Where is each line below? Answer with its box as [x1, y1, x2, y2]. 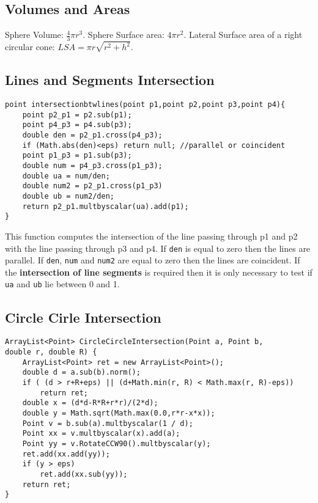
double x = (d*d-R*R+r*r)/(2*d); [22, 398, 158, 408]
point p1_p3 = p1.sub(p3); [22, 151, 132, 160]
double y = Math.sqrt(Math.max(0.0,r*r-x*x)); [22, 408, 215, 417]
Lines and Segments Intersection [5, 70, 215, 89]
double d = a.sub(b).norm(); [22, 368, 141, 377]
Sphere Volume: [5, 28, 64, 41]
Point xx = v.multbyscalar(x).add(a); [22, 429, 180, 438]
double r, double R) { [5, 348, 97, 356]
